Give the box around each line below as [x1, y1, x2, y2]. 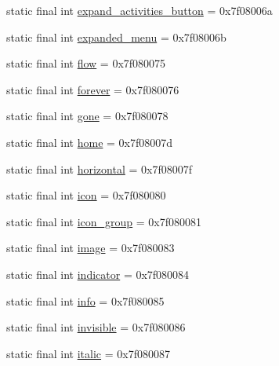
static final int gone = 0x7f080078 [6, 108, 168, 124]
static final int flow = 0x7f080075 [6, 55, 166, 71]
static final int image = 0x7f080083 [6, 240, 175, 256]
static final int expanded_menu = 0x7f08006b [6, 28, 226, 45]
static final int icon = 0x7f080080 [6, 187, 166, 203]
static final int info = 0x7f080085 [6, 292, 165, 309]
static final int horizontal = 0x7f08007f [6, 160, 193, 177]
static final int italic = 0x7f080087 [6, 345, 170, 361]
